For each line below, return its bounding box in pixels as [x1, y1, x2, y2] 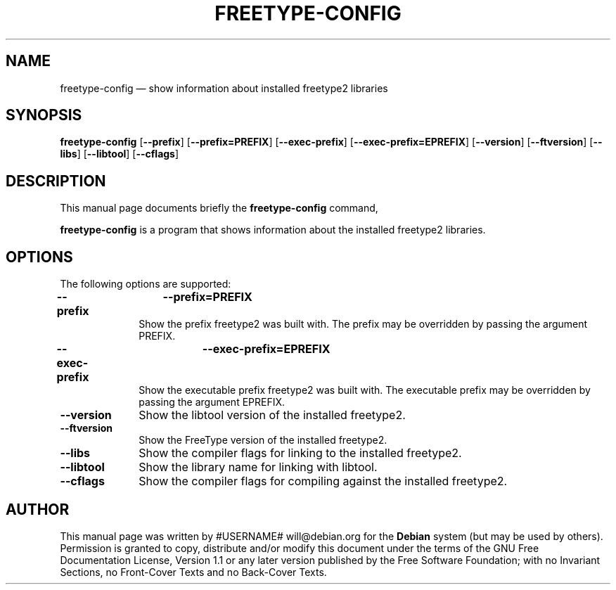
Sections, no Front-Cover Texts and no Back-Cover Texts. [60, 565, 327, 578]
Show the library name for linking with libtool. [139, 460, 378, 475]
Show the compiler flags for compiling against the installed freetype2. [139, 474, 508, 489]
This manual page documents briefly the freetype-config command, [60, 202, 378, 214]
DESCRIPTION [6, 172, 106, 190]
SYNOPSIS [6, 106, 82, 124]
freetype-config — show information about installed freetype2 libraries [60, 82, 388, 94]
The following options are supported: [60, 278, 231, 290]
